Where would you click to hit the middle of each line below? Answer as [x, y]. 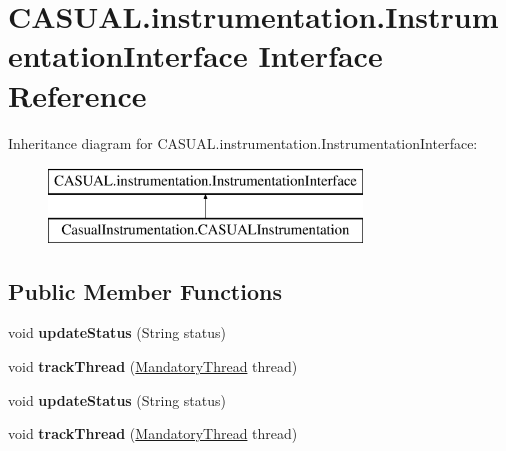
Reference [77, 94]
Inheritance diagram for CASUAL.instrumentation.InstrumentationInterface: [243, 142]
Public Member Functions [145, 290]
